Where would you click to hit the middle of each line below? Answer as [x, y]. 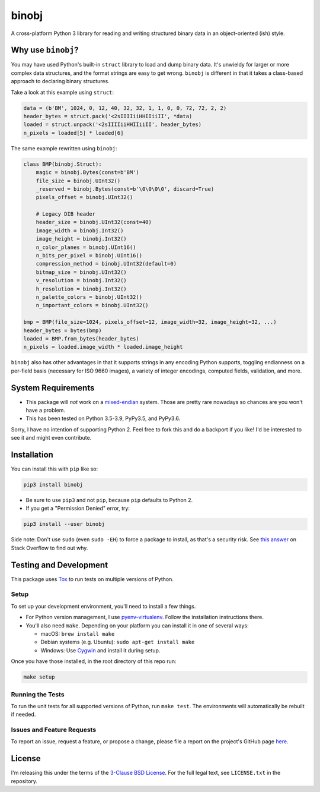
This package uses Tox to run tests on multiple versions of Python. [92, 579]
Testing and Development [60, 565]
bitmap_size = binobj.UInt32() [81, 272]
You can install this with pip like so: [55, 469]
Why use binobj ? [45, 50]
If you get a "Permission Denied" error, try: [78, 509]
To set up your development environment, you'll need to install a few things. [103, 606]
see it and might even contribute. [51, 438]
